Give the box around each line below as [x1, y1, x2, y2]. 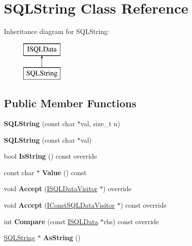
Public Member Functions [4, 96, 136, 111]
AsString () [43, 232, 81, 243]
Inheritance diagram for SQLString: [4, 26, 110, 36]
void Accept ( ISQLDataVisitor [4, 183, 98, 194]
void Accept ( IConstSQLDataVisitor [4, 200, 115, 210]
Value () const [42, 167, 87, 177]
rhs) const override [103, 216, 159, 226]
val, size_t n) [80, 118, 120, 129]
